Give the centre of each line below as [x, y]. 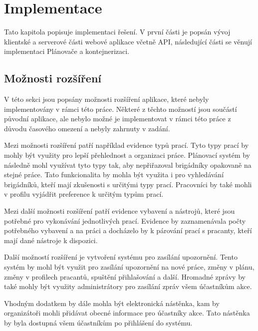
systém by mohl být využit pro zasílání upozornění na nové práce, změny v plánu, [129, 267]
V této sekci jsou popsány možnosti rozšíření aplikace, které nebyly [107, 99]
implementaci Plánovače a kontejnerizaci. [67, 51]
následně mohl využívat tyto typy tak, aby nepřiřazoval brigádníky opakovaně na [128, 165]
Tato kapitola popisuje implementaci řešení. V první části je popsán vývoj [117, 32]
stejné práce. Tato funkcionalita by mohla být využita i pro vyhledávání [114, 174]
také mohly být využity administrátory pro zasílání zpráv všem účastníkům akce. [128, 286]
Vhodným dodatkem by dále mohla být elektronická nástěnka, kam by [112, 303]
